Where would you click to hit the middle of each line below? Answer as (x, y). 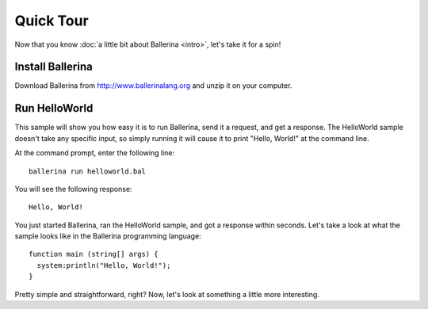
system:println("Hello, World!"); (104, 265)
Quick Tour (52, 21)
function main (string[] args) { (94, 254)
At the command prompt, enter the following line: (94, 153)
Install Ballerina (53, 67)
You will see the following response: (73, 189)
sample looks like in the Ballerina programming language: (108, 236)
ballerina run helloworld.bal (88, 171)
